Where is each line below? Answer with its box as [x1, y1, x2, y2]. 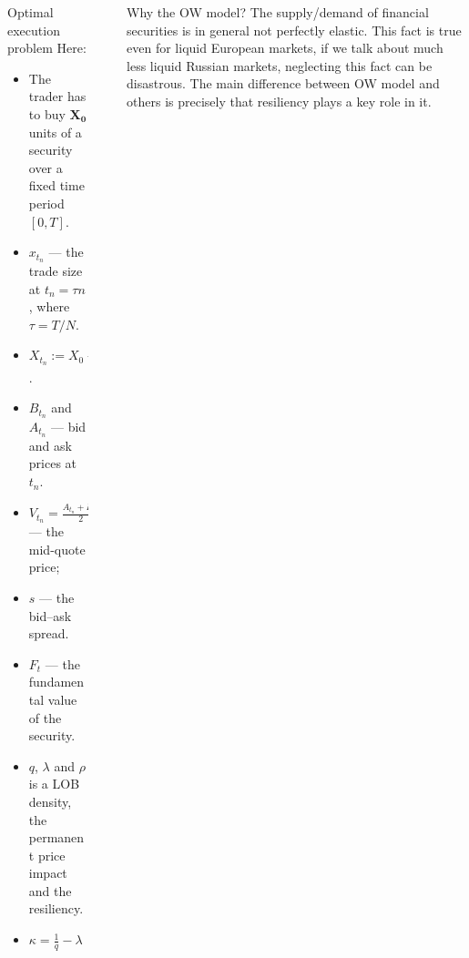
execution [7, 20, 60, 39]
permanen [28, 828, 85, 847]
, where [28, 297, 70, 316]
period [28, 193, 65, 212]
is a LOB [28, 774, 80, 793]
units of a [28, 122, 82, 141]
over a [28, 158, 63, 177]
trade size [28, 260, 83, 280]
